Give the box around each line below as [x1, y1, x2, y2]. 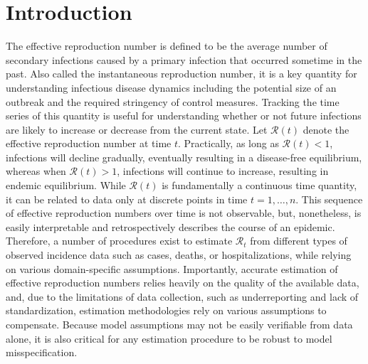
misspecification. [6, 345, 78, 360]
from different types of [250, 233, 347, 248]
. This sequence [295, 191, 363, 206]
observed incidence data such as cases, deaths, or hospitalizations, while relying [6, 247, 352, 262]
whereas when [6, 164, 66, 178]
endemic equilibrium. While [6, 178, 126, 193]
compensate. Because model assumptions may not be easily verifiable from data [6, 317, 353, 331]
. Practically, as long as [178, 136, 279, 151]
